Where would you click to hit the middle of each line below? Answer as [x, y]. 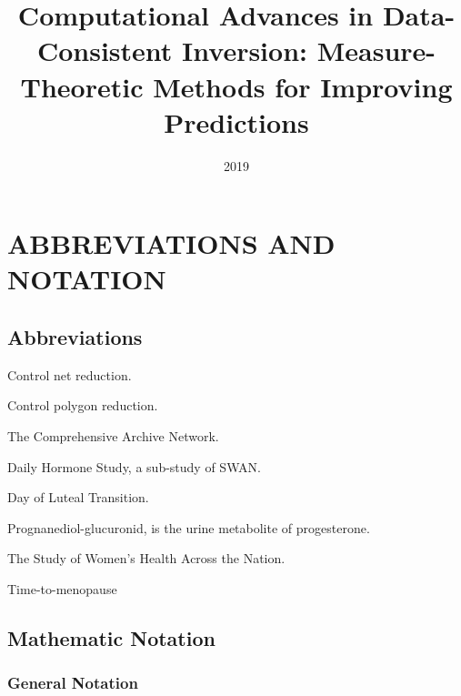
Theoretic [82, 86]
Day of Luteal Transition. [78, 497]
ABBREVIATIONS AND [171, 243]
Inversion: [245, 50]
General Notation [73, 683]
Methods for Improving [303, 86]
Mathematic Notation [111, 638]
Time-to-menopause [62, 589]
